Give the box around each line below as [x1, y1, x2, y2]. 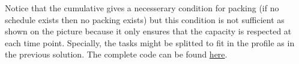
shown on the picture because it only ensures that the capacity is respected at [5, 25, 292, 37]
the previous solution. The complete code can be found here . [5, 48, 228, 60]
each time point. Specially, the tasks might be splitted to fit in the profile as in [5, 36, 295, 49]
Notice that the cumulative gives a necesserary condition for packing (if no [5, 2, 279, 14]
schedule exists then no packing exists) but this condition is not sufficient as [5, 13, 285, 25]
